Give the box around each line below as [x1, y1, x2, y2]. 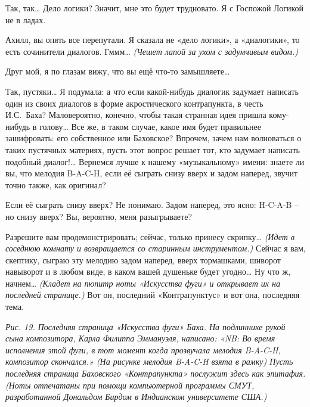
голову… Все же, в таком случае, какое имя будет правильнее [39, 120, 262, 132]
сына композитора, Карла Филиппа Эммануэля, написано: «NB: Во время [5, 332, 275, 344]
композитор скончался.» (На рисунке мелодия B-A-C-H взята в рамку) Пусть [5, 355, 293, 368]
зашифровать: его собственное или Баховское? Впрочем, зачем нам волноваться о [5, 132, 302, 144]
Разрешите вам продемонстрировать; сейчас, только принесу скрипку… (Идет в [5, 230, 294, 243]
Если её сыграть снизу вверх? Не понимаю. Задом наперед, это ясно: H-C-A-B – [5, 198, 299, 211]
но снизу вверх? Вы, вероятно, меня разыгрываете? [5, 210, 193, 222]
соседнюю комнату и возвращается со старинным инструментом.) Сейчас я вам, [5, 242, 306, 254]
